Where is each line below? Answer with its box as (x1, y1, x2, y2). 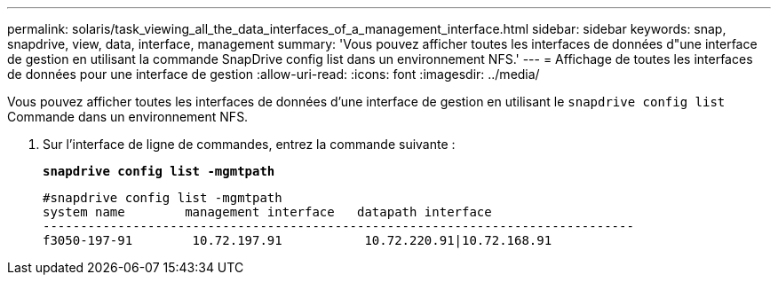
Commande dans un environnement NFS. (7, 109, 249, 124)
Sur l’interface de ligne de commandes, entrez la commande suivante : (43, 137, 456, 152)
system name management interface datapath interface (43, 205, 492, 219)
